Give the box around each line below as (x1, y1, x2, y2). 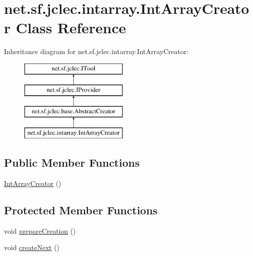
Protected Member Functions (4, 202, 158, 217)
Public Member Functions (4, 155, 140, 170)
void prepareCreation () (4, 225, 76, 236)
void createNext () (4, 242, 60, 253)
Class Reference (15, 17, 126, 38)
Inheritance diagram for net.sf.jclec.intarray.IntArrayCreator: (4, 46, 189, 57)
